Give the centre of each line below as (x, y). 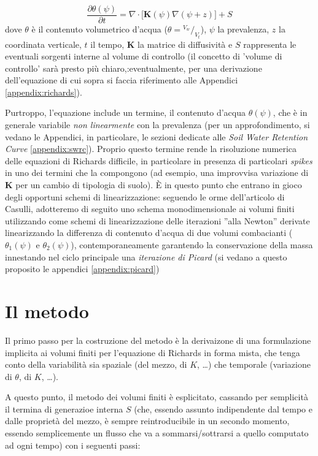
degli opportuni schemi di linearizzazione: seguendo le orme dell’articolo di (145, 196)
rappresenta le (270, 44)
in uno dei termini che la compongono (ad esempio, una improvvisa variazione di (157, 173)
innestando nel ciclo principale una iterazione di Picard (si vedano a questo (146, 256)
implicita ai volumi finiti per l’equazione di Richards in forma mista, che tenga (153, 352)
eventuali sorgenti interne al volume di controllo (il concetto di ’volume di (144, 56)
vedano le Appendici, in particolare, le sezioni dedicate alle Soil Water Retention (156, 136)
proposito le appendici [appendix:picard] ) (82, 269)
